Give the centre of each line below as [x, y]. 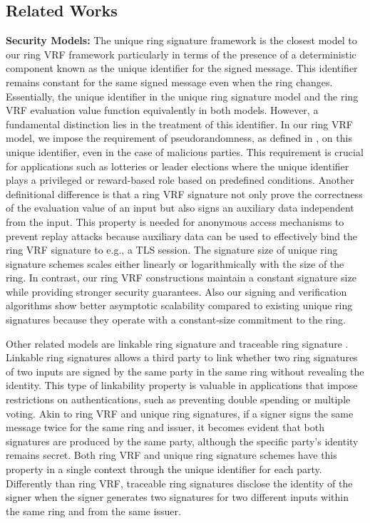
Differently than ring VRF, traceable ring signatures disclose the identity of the [179, 483]
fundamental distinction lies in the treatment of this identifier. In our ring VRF [179, 124]
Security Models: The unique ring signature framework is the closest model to [181, 40]
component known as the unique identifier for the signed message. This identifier [182, 68]
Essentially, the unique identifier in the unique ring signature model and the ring [182, 96]
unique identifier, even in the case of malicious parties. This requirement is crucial [185, 151]
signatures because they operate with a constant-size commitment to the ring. [176, 320]
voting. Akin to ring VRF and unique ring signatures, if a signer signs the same [180, 413]
